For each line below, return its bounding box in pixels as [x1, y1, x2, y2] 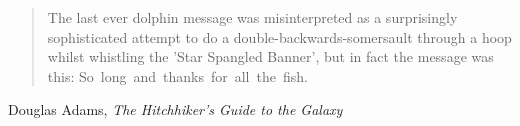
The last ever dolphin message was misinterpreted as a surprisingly [47, 7, 458, 27]
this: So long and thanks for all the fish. [47, 65, 308, 86]
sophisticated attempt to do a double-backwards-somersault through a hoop [47, 26, 512, 47]
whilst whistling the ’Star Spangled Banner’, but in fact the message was [47, 46, 494, 67]
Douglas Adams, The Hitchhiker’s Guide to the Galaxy [8, 99, 343, 120]
